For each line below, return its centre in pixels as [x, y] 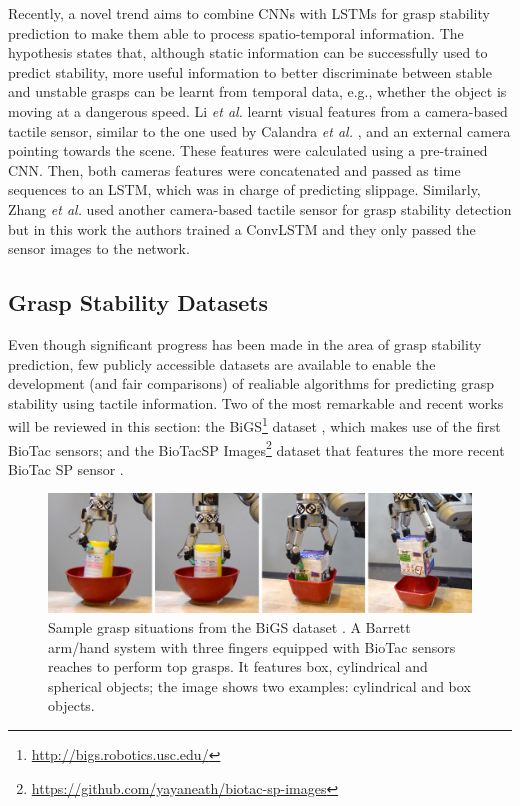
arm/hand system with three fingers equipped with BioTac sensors [252, 646]
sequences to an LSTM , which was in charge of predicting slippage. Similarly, [244, 189]
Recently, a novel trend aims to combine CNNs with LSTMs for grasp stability [249, 13]
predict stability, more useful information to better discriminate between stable [250, 71]
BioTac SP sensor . [66, 468]
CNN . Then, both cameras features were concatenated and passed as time [234, 169]
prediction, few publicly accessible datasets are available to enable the [222, 363]
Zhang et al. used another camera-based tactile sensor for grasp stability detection [260, 208]
